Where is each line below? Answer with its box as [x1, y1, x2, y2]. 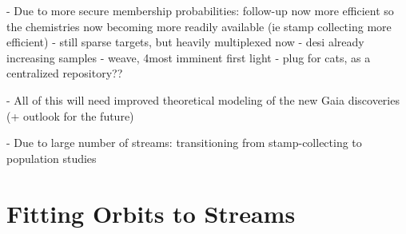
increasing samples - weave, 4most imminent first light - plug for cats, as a [6, 49, 371, 65]
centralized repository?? [6, 65, 123, 81]
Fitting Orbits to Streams [6, 196, 296, 229]
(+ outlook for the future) [6, 107, 134, 124]
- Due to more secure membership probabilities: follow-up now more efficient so [6, 2, 394, 18]
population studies [6, 149, 97, 166]
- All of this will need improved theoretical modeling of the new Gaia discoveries [6, 91, 400, 108]
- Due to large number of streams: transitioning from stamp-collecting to [6, 134, 362, 151]
